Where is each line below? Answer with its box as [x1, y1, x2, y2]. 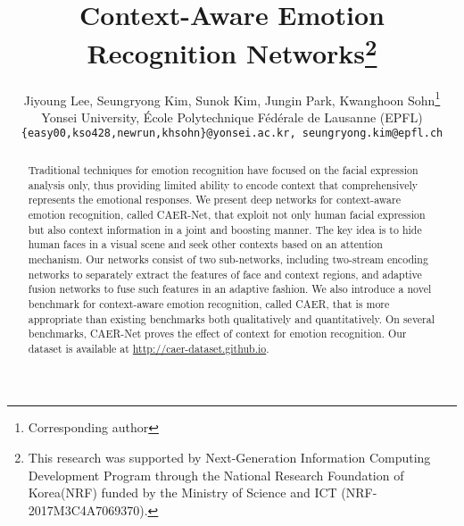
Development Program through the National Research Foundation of [28, 465, 404, 484]
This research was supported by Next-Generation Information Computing [28, 448, 431, 467]
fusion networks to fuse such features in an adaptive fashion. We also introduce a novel [28, 281, 432, 296]
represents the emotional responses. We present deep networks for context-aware [28, 192, 401, 207]
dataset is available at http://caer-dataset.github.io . [28, 340, 269, 355]
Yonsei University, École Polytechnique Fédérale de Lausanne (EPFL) [41, 107, 423, 126]
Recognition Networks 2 [87, 31, 377, 71]
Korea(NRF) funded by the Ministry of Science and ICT [28, 483, 337, 502]
